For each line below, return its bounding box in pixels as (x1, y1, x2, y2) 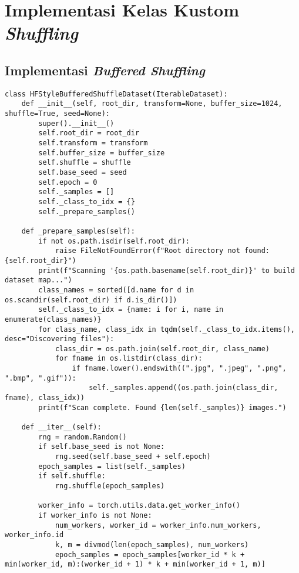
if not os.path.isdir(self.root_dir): (38, 236, 190, 245)
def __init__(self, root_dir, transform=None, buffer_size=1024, (21, 99, 283, 108)
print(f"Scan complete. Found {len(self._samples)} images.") (38, 403, 287, 412)
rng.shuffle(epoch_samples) (55, 482, 165, 491)
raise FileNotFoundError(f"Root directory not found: (55, 246, 270, 255)
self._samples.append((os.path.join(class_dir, (89, 384, 278, 392)
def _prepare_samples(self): (21, 226, 135, 235)
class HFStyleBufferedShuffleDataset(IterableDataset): (5, 89, 228, 98)
